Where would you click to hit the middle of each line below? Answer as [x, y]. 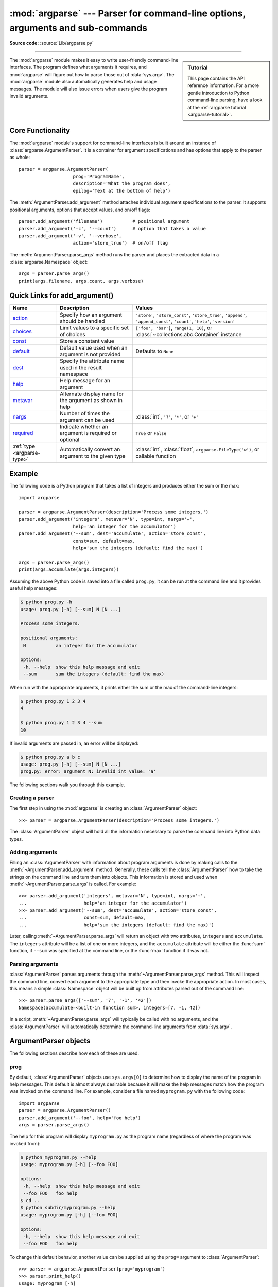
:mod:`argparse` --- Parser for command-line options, [127, 13]
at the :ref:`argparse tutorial [217, 107]
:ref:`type [24, 446]
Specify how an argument [91, 315]
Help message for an [85, 380]
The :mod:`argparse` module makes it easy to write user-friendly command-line [94, 60]
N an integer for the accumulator [80, 645]
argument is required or [88, 433]
